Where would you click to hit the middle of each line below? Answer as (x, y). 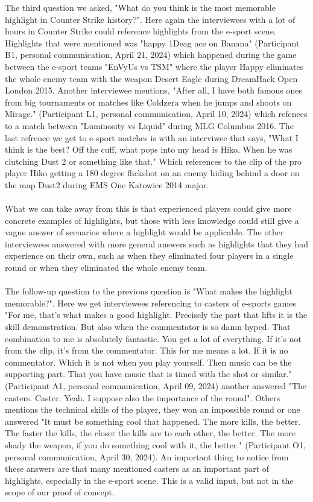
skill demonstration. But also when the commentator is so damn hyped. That (148, 327)
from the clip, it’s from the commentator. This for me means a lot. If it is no (147, 350)
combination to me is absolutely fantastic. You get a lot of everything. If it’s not (153, 338)
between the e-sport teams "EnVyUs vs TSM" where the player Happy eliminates (154, 66)
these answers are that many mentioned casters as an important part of (137, 469)
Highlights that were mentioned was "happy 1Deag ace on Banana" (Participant (152, 43)
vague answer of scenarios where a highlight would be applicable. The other (144, 232)
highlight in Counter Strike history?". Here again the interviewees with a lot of (150, 19)
